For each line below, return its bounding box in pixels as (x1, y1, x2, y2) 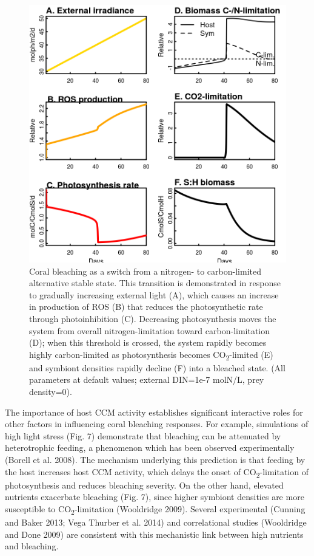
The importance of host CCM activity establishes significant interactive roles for (5, 405, 303, 418)
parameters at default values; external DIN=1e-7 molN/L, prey (29, 373, 264, 386)
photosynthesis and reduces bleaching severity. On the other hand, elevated (5, 478, 284, 491)
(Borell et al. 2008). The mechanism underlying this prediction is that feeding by (5, 453, 306, 466)
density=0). (29, 385, 72, 398)
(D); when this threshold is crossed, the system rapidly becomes (29, 336, 267, 349)
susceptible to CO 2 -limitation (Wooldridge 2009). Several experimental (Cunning (5, 502, 306, 517)
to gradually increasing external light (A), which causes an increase (29, 288, 279, 301)
